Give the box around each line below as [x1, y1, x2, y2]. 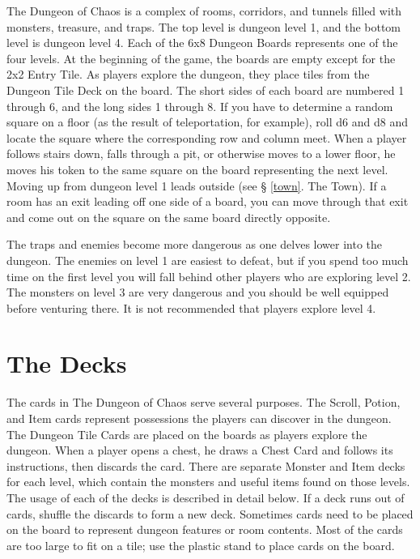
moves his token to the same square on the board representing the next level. [6, 160, 388, 177]
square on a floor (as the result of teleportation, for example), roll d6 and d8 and [6, 113, 408, 130]
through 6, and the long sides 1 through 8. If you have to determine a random [6, 97, 393, 114]
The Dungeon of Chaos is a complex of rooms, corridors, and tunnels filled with [6, 2, 402, 19]
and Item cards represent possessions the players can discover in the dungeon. [6, 410, 392, 426]
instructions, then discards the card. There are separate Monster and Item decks [6, 457, 405, 474]
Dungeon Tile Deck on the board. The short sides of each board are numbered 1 [6, 81, 405, 98]
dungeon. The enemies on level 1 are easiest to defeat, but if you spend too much [6, 251, 409, 268]
